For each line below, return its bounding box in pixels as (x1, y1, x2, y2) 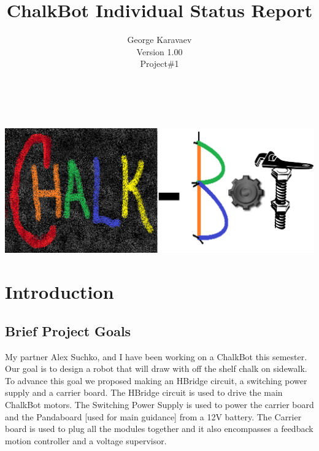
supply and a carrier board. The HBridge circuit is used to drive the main (5, 386, 283, 399)
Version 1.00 (136, 45, 183, 58)
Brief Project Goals (5, 321, 131, 340)
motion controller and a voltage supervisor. (5, 434, 167, 447)
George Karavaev (127, 33, 192, 46)
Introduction (5, 279, 114, 304)
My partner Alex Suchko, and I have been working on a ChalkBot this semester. (5, 350, 307, 363)
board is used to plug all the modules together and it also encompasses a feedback (5, 422, 313, 435)
